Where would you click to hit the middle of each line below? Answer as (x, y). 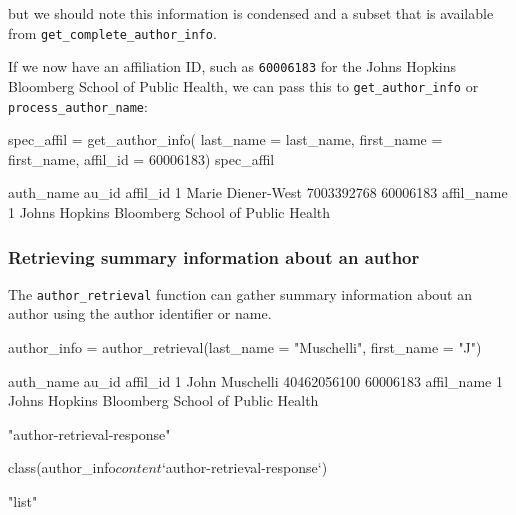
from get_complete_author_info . (112, 32)
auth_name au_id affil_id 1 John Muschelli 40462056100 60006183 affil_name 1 (255, 380)
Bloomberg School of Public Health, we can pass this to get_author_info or (243, 85)
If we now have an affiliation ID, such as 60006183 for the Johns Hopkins (232, 66)
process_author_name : (78, 105)
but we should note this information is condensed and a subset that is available (251, 13)
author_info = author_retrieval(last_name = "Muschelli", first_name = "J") (245, 347)
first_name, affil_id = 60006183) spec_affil (141, 158)
